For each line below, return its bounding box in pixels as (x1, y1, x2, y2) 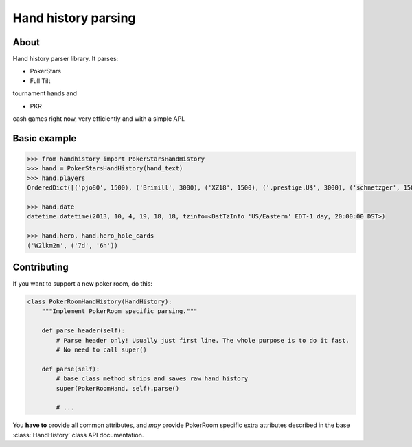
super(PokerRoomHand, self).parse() (56, 385, 180, 392)
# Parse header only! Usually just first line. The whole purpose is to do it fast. (56, 336, 350, 344)
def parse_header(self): (41, 327, 126, 334)
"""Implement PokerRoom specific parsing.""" (41, 308, 198, 315)
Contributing (12, 261, 69, 273)
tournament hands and (12, 89, 77, 98)
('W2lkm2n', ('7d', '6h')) (27, 241, 118, 249)
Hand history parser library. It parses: (12, 55, 119, 63)
